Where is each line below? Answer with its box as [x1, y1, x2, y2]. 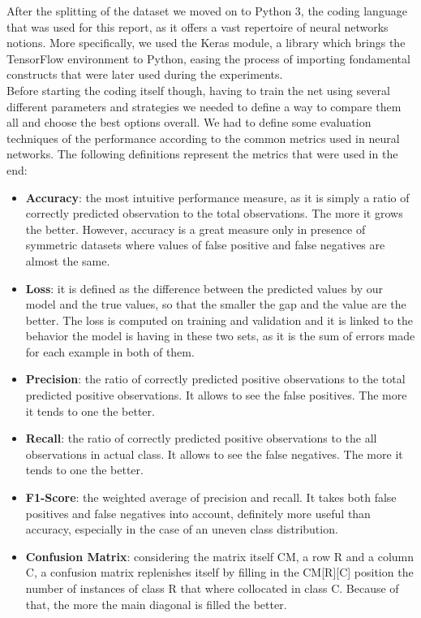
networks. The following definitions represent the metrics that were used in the [6, 145, 398, 162]
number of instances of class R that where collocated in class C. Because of [25, 580, 399, 596]
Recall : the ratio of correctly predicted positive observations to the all [25, 430, 377, 447]
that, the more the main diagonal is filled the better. [25, 595, 287, 612]
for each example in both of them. [25, 343, 195, 360]
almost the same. [25, 252, 110, 269]
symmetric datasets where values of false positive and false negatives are [25, 236, 385, 253]
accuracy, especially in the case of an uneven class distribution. [25, 521, 338, 538]
